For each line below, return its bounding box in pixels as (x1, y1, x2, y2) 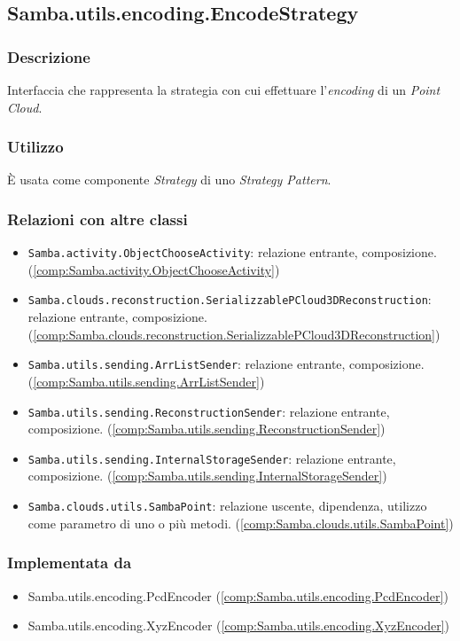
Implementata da (7, 551, 132, 574)
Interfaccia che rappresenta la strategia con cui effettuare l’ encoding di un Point (7, 81, 441, 98)
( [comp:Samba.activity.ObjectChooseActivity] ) (27, 260, 280, 278)
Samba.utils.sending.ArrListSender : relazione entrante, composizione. (27, 355, 425, 373)
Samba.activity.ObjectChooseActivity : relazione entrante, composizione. (27, 243, 437, 262)
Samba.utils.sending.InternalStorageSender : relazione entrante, (27, 449, 396, 467)
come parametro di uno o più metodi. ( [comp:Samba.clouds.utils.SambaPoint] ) (27, 513, 454, 532)
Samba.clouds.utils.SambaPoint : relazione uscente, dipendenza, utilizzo (27, 496, 427, 515)
